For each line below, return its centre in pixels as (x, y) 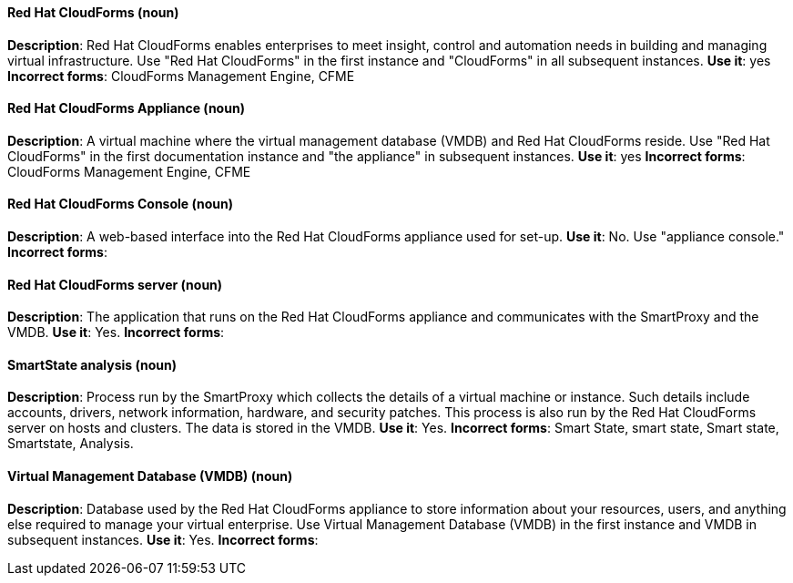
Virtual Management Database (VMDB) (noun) (150, 476)
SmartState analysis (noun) (92, 364)
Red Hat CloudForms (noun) (93, 12)
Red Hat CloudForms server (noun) (115, 284)
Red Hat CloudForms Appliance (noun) (126, 108)
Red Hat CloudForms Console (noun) (121, 204)
